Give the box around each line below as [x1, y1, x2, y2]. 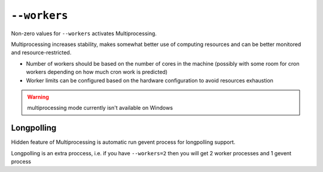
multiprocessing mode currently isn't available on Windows [27, 105, 173, 112]
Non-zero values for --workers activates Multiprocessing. [11, 30, 157, 37]
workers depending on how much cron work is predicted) [26, 69, 167, 76]
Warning [27, 93, 49, 100]
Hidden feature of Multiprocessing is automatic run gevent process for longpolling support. [11, 139, 236, 146]
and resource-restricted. [11, 49, 72, 56]
